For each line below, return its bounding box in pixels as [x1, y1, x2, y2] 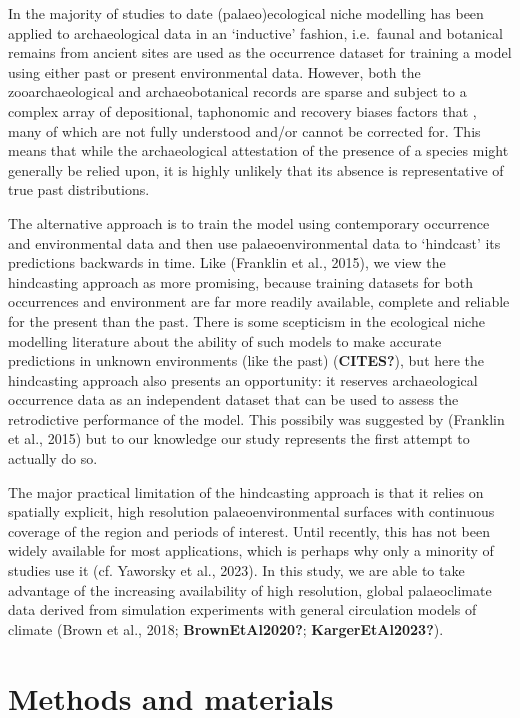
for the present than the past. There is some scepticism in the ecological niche [8, 310, 485, 331]
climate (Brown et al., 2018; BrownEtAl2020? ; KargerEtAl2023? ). [8, 618, 444, 639]
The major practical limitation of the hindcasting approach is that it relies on [8, 481, 484, 502]
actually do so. [8, 448, 98, 469]
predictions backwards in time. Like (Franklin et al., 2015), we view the [8, 252, 446, 273]
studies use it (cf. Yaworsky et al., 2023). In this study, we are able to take [8, 560, 465, 581]
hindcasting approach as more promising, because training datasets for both [8, 271, 474, 292]
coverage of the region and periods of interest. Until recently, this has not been [8, 520, 490, 541]
